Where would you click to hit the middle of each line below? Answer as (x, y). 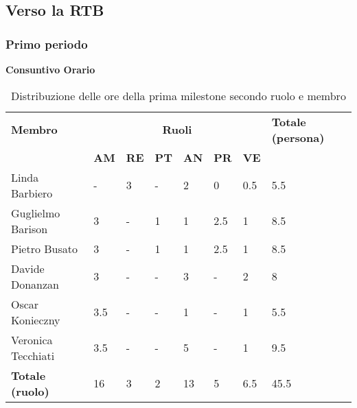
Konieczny (36, 320)
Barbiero (32, 193)
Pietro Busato (45, 248)
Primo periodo (47, 44)
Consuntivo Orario (50, 69)
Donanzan (35, 284)
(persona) (298, 137)
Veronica (32, 339)
